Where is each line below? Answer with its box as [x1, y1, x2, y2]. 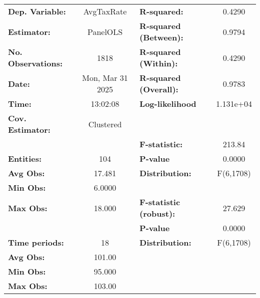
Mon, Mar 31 [82, 72, 128, 83]
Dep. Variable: [8, 5, 66, 17]
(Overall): [139, 83, 178, 95]
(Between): [139, 31, 183, 43]
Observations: [8, 57, 63, 69]
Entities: [8, 153, 42, 164]
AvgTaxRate [83, 5, 127, 17]
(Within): [139, 57, 178, 69]
